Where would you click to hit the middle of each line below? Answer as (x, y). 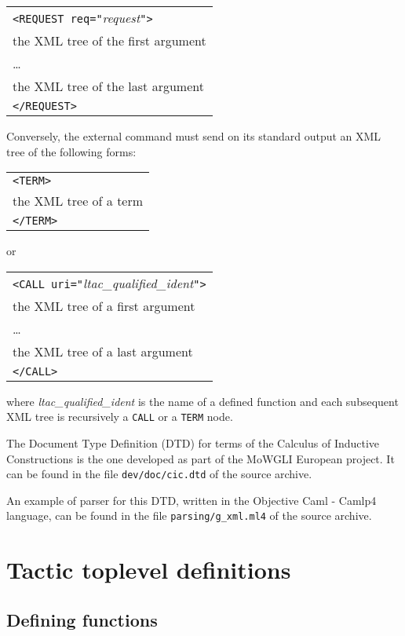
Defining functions (82, 619)
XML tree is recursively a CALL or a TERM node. (120, 417)
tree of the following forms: (71, 151)
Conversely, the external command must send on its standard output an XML (194, 136)
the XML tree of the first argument (109, 40)
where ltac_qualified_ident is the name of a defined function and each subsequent (202, 401)
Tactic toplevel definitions (149, 570)
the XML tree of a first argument (104, 305)
